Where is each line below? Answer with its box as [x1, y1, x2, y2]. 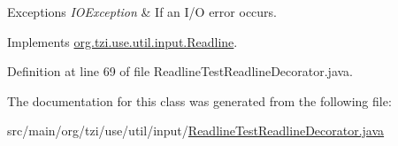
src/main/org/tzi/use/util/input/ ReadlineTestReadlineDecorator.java [7, 121, 385, 140]
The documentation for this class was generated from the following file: [7, 91, 392, 110]
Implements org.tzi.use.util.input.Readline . [7, 32, 238, 50]
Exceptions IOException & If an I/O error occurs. [7, 3, 277, 20]
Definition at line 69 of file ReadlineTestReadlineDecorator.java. [7, 62, 354, 81]
